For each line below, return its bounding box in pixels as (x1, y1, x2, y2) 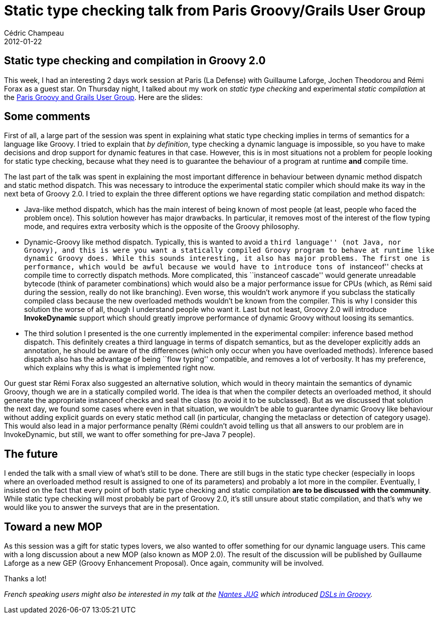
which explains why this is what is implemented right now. (24, 363, 215, 372)
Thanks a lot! (4, 574, 47, 583)
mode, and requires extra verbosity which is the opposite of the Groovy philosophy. (24, 222, 300, 231)
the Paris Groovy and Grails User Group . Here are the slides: (4, 92, 203, 101)
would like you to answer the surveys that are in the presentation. (4, 503, 220, 512)
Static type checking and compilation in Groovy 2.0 (4, 54, 266, 67)
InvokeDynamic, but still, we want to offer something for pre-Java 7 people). (4, 430, 255, 439)
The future (4, 447, 58, 460)
